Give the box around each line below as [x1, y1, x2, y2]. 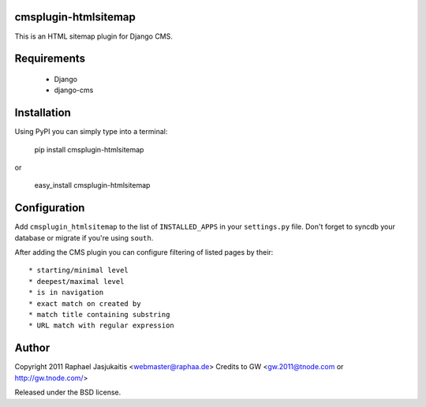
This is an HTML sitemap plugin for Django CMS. [14, 32, 174, 41]
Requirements [14, 52, 86, 65]
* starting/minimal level [28, 266, 129, 275]
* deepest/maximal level [28, 277, 125, 286]
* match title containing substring [28, 310, 170, 319]
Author [14, 342, 50, 355]
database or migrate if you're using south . [14, 233, 154, 242]
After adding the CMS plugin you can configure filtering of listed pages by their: [14, 248, 274, 257]
